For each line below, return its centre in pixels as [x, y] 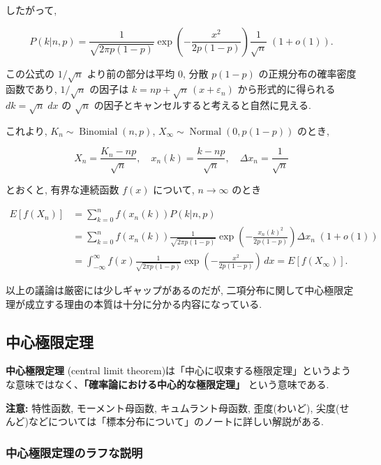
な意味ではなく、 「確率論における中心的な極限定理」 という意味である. [167, 384]
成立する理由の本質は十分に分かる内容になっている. [143, 303]
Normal [206, 132]
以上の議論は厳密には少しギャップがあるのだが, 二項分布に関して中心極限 [175, 290]
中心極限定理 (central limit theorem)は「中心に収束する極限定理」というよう [179, 370]
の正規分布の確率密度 [307, 73]
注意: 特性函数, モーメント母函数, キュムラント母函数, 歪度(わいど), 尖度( [173, 407]
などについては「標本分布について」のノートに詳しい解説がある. [176, 421]
